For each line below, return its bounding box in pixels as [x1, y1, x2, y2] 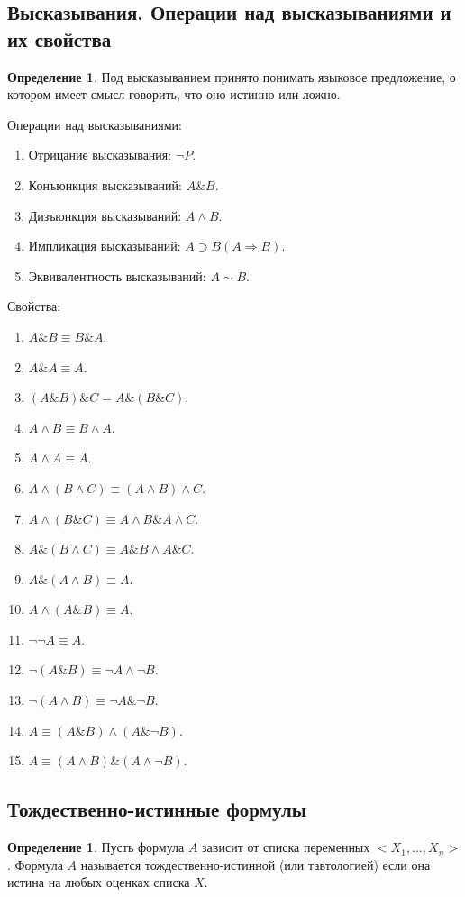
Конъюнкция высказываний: [28, 175, 182, 194]
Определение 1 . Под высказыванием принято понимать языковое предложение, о [7, 67, 456, 86]
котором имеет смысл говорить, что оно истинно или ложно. [7, 85, 341, 104]
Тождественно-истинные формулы [7, 795, 307, 823]
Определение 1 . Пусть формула [7, 838, 185, 856]
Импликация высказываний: [28, 236, 181, 255]
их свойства [7, 24, 112, 52]
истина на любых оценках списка [7, 873, 190, 892]
